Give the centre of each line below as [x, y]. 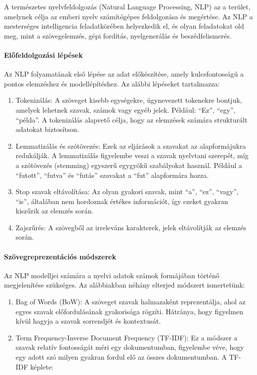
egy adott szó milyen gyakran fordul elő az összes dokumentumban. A [121, 357]
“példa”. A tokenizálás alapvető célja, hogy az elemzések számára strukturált [131, 119]
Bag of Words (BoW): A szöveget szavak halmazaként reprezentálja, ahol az [130, 302]
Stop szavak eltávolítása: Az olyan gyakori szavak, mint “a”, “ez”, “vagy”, [127, 191]
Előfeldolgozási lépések [43, 55]
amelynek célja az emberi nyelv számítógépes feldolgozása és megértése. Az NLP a [128, 16]
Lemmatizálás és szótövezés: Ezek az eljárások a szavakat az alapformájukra [131, 146]
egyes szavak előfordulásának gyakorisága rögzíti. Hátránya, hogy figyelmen [129, 311]
